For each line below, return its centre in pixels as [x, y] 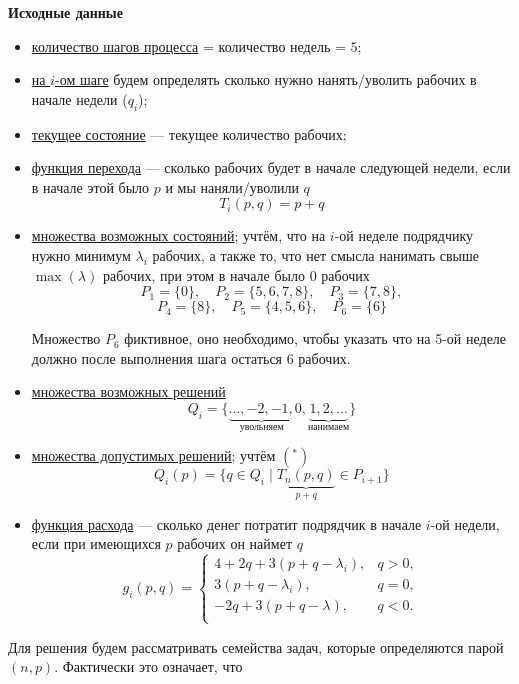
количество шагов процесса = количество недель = [188, 45]
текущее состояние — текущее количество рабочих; [189, 133]
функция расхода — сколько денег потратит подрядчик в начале [226, 523]
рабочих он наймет [235, 543]
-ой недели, [465, 523]
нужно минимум [81, 254]
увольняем [261, 426]
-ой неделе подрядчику [404, 235]
